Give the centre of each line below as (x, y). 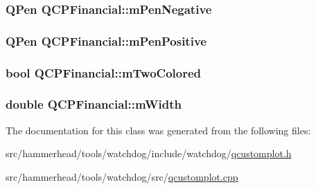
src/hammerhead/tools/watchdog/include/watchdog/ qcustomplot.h (149, 153)
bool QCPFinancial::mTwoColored (104, 72)
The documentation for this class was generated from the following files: (158, 130)
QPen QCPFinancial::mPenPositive (106, 40)
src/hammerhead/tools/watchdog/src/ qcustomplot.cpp (122, 176)
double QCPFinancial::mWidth (94, 104)
